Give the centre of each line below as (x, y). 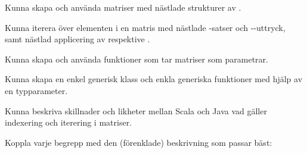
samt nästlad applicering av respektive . (77, 39)
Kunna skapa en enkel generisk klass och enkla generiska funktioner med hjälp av (154, 79)
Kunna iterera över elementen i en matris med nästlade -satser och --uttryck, (145, 27)
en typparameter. (36, 90)
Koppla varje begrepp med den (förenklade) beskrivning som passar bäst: (139, 142)
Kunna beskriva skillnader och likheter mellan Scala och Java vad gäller (136, 110)
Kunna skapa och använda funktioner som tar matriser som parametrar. (137, 59)
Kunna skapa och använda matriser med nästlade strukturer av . (123, 7)
